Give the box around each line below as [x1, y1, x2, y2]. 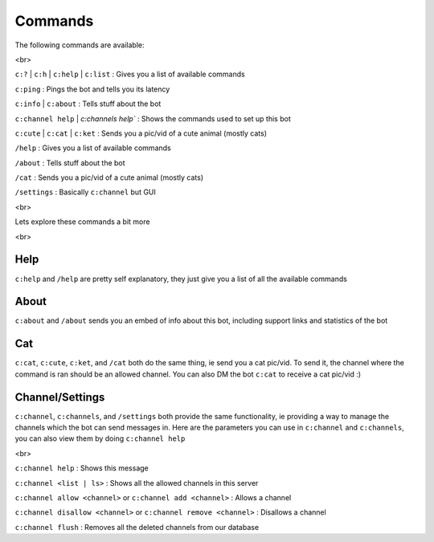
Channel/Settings [14, 390, 105, 404]
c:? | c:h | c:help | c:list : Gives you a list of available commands [14, 69, 245, 79]
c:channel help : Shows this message [14, 463, 149, 473]
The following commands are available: [14, 40, 145, 50]
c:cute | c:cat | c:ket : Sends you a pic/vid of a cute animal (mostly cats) [14, 128, 267, 138]
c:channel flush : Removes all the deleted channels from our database [14, 522, 260, 532]
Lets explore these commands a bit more [14, 217, 150, 226]
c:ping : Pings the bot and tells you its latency [14, 84, 170, 94]
